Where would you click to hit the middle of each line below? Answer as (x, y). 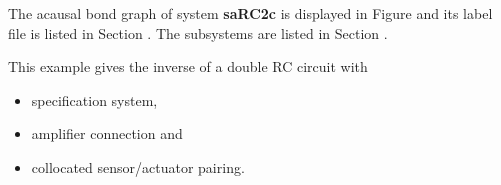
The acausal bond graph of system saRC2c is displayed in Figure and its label (250, 13)
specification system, (94, 99)
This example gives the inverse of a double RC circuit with (188, 66)
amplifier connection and (107, 133)
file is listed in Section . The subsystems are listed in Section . (198, 32)
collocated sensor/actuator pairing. (138, 166)
